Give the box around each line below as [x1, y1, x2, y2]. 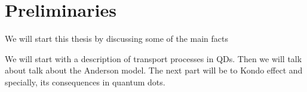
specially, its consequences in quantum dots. [5, 75, 165, 88]
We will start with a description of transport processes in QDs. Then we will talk [5, 52, 302, 65]
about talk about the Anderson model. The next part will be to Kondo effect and [5, 64, 303, 76]
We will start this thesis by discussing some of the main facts [5, 32, 229, 45]
